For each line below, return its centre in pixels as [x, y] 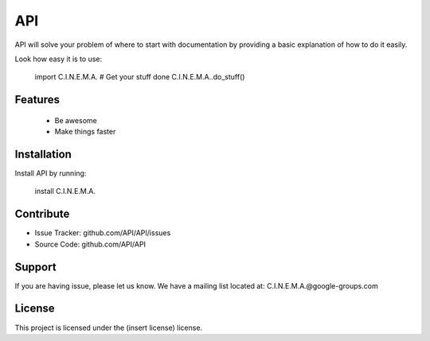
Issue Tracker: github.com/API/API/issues [103, 233]
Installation [43, 154]
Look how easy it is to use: [59, 59]
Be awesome [76, 120]
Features [37, 100]
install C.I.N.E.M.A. [65, 192]
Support [35, 267]
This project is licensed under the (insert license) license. [109, 327]
